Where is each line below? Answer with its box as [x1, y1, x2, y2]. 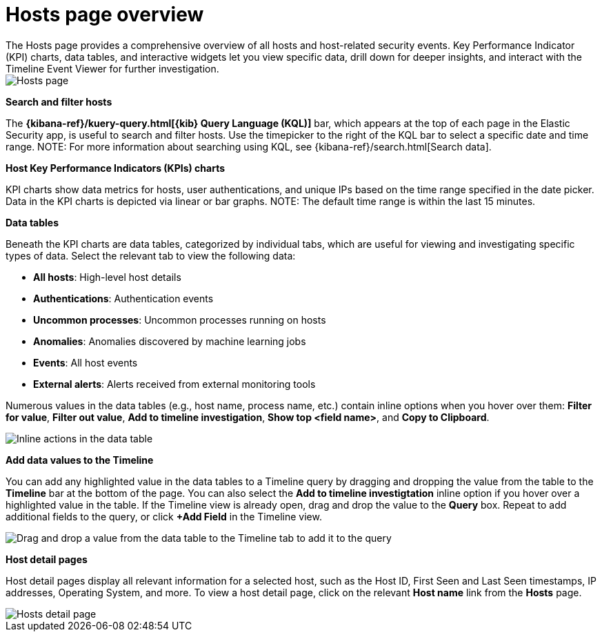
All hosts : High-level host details [33, 271, 181, 283]
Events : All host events [33, 356, 138, 369]
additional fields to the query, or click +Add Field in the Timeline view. [6, 510, 322, 522]
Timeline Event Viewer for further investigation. [6, 62, 219, 75]
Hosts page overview [6, 3, 204, 26]
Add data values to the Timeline [6, 453, 154, 466]
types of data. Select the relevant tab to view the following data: [6, 249, 296, 262]
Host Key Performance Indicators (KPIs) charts [6, 161, 225, 174]
